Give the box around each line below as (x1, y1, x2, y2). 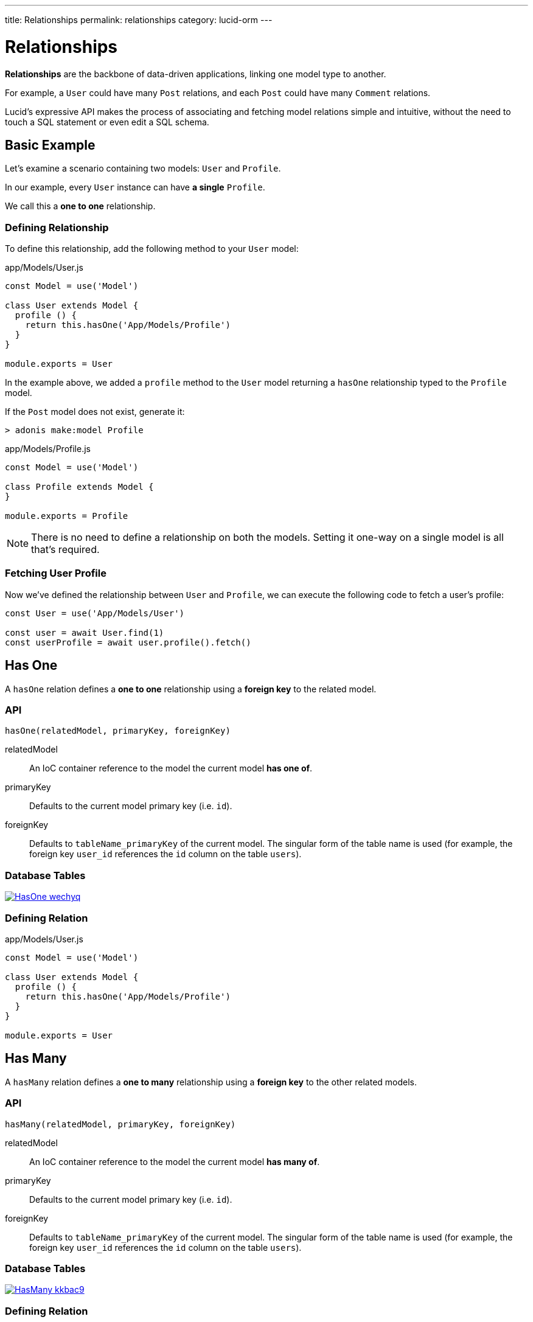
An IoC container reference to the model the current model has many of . (29, 1156, 320, 1167)
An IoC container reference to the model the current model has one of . (29, 763, 313, 774)
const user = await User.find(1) (5, 627, 164, 638)
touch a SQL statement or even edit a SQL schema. (5, 116, 209, 127)
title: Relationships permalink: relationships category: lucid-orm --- (5, 15, 273, 25)
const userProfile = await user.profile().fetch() (5, 637, 251, 647)
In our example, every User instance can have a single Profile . (5, 182, 265, 193)
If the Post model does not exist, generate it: (5, 406, 185, 417)
